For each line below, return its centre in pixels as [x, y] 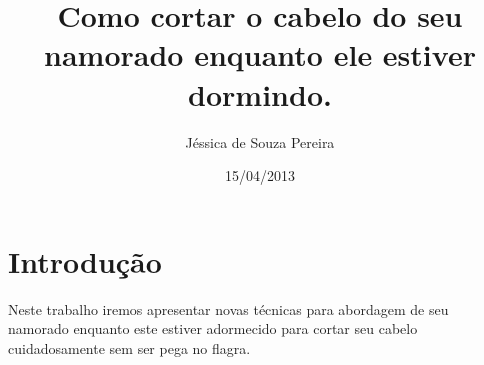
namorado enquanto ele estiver [260, 54]
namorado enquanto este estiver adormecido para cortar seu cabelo [213, 328]
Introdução [85, 260]
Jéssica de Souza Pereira [260, 141]
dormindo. [260, 93]
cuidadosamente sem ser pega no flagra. [129, 347]
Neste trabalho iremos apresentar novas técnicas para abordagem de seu [228, 308]
